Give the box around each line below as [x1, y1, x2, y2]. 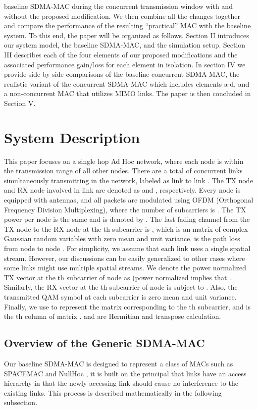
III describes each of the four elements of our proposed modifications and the [4, 49, 238, 59]
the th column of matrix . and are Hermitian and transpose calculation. [4, 311, 221, 321]
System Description [4, 127, 140, 147]
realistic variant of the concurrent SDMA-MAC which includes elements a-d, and [4, 78, 250, 89]
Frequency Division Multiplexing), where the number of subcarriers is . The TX [4, 204, 246, 214]
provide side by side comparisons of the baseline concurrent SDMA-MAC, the [4, 69, 240, 79]
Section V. [4, 98, 36, 108]
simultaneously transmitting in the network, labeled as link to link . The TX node [4, 175, 253, 185]
